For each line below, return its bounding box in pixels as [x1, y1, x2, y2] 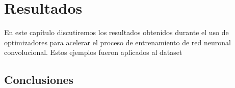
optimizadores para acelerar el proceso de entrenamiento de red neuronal [4, 37, 231, 47]
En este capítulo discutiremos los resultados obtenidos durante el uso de [4, 27, 229, 38]
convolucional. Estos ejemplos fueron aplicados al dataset [4, 47, 182, 57]
